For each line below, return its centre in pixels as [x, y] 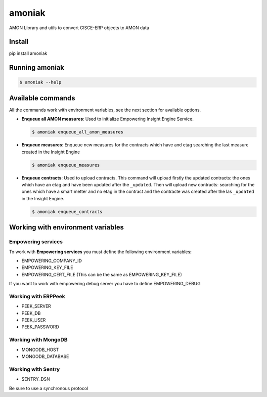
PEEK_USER [34, 320]
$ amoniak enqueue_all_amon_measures [78, 132]
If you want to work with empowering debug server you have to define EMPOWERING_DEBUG [105, 284]
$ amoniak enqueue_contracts [67, 212]
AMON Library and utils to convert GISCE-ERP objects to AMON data [79, 28]
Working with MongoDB [38, 340]
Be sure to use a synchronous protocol [49, 388]
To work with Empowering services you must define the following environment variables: [100, 252]
